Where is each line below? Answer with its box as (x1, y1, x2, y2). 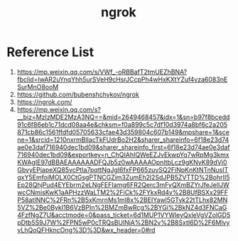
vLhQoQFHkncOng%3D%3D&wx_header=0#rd (16, 225, 156, 234)
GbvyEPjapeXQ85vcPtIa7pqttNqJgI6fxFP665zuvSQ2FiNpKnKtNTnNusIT (16, 165, 229, 174)
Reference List (6, 44, 94, 60)
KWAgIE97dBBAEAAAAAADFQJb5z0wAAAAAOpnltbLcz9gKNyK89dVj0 (16, 157, 228, 167)
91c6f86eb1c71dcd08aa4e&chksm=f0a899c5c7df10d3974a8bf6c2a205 (16, 120, 228, 128)
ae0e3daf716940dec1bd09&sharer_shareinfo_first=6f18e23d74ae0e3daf (16, 142, 230, 151)
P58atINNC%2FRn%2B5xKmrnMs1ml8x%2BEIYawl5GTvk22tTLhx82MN (16, 196, 228, 204)
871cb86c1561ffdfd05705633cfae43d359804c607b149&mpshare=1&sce (16, 128, 230, 136)
